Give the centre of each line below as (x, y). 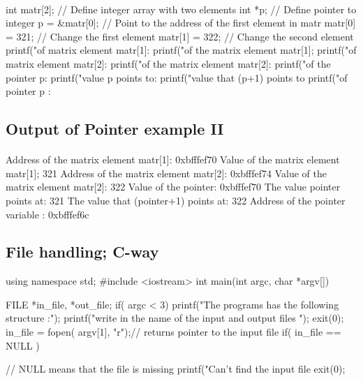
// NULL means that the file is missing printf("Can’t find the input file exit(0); (176, 369)
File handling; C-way (82, 252)
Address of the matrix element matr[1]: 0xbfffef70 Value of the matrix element (173, 159)
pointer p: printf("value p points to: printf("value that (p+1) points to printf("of (177, 77)
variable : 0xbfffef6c (47, 214)
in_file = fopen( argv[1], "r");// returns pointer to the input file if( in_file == (173, 332)
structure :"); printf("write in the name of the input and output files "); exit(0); (175, 318)
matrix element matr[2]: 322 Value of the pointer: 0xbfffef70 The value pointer (173, 187)
